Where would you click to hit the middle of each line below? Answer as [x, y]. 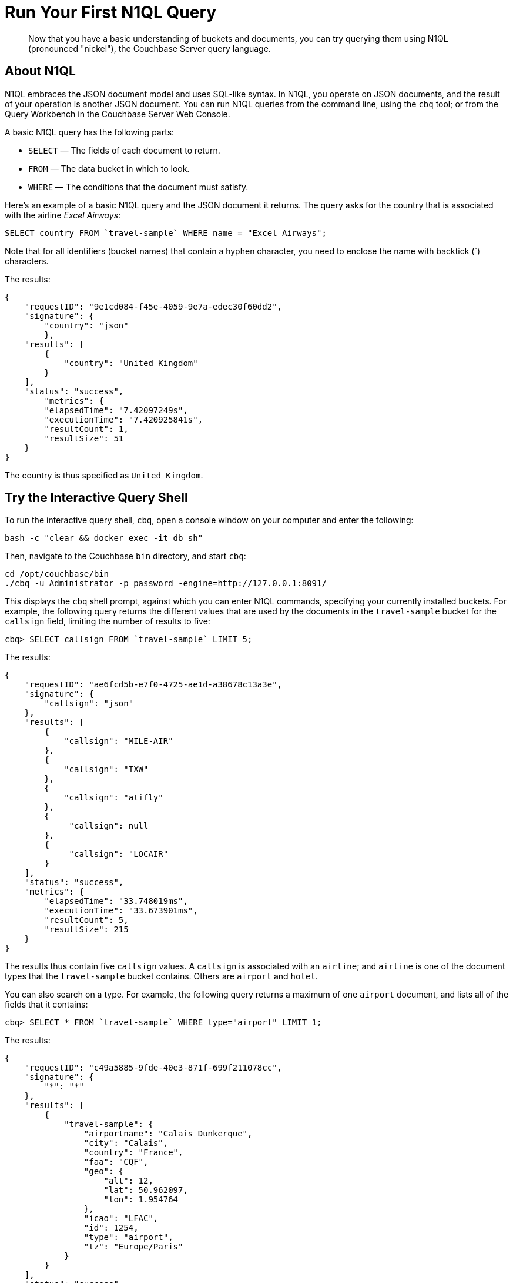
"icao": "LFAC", [121, 1219]
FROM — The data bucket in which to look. [109, 168]
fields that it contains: [46, 1005]
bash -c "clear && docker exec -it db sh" [104, 538]
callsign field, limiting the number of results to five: [108, 621]
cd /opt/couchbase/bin [57, 574]
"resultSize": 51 [84, 438]
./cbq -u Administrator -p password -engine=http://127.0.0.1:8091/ [166, 584]
